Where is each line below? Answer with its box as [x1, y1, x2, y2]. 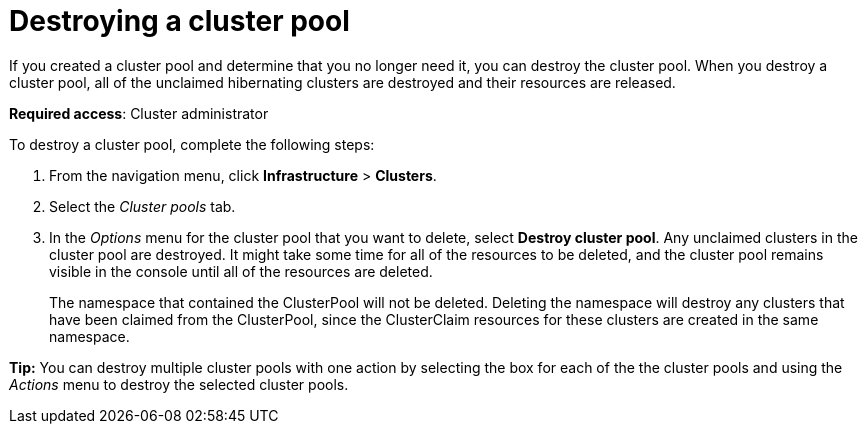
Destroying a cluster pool [9, 4, 350, 38]
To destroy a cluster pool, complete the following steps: [9, 135, 375, 153]
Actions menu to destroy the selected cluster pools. [9, 375, 349, 393]
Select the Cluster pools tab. [49, 197, 236, 215]
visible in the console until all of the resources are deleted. [49, 262, 433, 280]
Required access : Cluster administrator [9, 104, 269, 122]
